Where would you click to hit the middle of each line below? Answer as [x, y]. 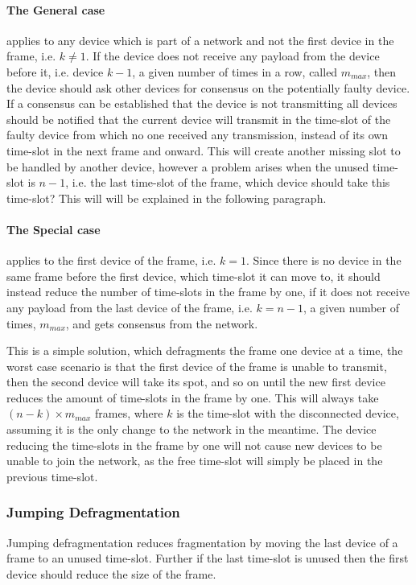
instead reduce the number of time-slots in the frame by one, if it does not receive [208, 292]
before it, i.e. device [55, 71]
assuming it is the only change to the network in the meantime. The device [192, 429]
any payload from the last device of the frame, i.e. [130, 307]
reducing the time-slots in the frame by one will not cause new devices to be [194, 445]
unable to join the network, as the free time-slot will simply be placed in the [195, 461]
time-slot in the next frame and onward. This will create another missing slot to [204, 150]
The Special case [54, 229]
